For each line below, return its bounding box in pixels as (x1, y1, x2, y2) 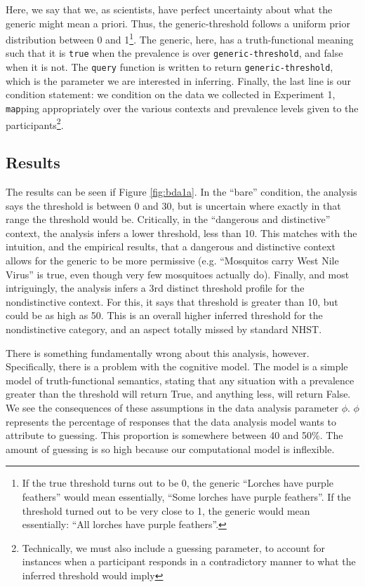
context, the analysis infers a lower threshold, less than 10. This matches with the (6, 225, 357, 240)
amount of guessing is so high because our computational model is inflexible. (6, 441, 335, 456)
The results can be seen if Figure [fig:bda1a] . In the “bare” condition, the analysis (6, 184, 357, 199)
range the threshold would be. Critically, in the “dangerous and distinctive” (6, 212, 331, 227)
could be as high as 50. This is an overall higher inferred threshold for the (6, 308, 323, 323)
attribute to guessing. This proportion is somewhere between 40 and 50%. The (6, 428, 343, 443)
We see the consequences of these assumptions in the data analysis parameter (6, 400, 338, 414)
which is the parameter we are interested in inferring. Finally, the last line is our (6, 73, 351, 88)
